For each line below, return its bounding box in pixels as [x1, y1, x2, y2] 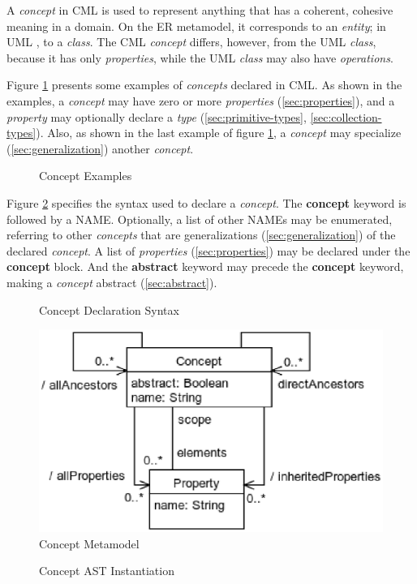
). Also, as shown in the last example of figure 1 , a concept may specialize [36, 124, 402, 141]
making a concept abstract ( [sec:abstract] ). [6, 273, 217, 290]
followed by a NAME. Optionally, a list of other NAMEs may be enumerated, [6, 210, 393, 227]
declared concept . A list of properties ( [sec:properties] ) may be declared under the [6, 242, 411, 259]
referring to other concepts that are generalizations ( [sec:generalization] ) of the [6, 226, 396, 243]
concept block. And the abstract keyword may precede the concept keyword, [6, 258, 404, 275]
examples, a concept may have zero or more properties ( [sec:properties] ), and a [6, 92, 395, 109]
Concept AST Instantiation [39, 562, 174, 579]
